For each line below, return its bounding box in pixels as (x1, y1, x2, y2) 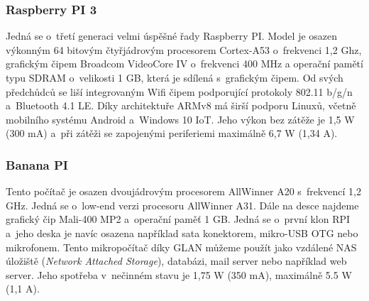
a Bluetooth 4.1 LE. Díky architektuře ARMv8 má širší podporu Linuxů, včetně (6, 98, 356, 113)
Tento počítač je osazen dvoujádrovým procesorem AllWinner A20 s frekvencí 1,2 (6, 184, 361, 199)
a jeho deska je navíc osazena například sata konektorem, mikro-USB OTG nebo (6, 225, 358, 240)
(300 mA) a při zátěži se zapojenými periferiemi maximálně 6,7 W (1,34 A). (6, 126, 338, 141)
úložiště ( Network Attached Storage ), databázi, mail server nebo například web (6, 253, 347, 268)
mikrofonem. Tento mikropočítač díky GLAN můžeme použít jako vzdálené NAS (6, 239, 357, 254)
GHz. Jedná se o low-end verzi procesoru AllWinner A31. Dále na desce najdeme (6, 197, 359, 212)
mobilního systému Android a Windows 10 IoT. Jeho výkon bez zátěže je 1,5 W (6, 111, 355, 126)
